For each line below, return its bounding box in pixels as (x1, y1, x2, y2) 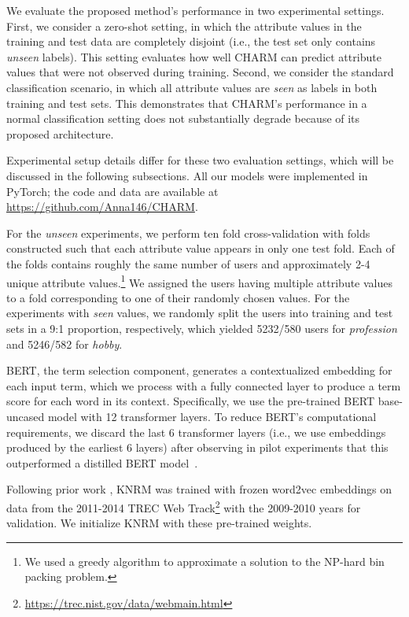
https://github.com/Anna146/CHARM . (6, 198, 198, 215)
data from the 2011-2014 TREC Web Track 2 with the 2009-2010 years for (6, 497, 361, 515)
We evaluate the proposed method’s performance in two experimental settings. (6, 2, 385, 18)
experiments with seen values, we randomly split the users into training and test (6, 305, 393, 321)
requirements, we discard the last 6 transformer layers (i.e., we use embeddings (6, 423, 386, 440)
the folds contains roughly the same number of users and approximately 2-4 (6, 255, 370, 272)
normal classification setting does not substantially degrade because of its (6, 110, 360, 127)
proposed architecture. (6, 125, 114, 142)
